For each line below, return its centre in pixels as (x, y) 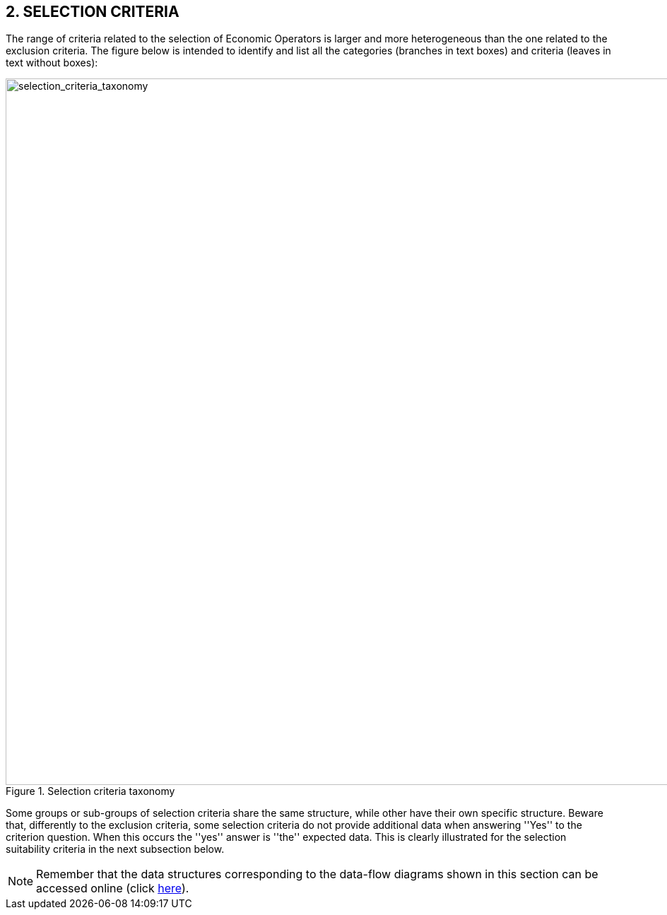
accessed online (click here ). (113, 889)
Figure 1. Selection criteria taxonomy (90, 791)
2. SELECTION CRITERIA (93, 12)
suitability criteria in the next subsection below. (115, 849)
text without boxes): (52, 63)
